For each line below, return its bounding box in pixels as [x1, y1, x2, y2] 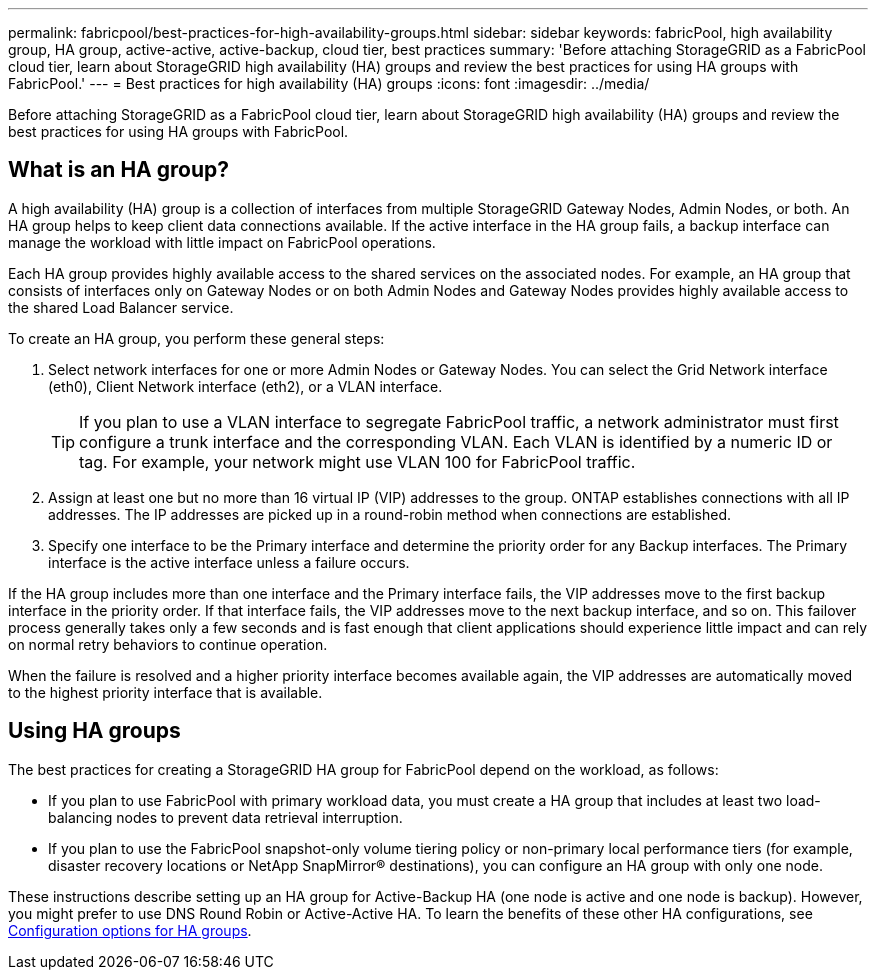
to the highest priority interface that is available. [8, 683, 323, 701]
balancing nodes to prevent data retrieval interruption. [48, 808, 403, 826]
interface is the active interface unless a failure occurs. [48, 553, 410, 571]
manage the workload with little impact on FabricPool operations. [8, 233, 436, 251]
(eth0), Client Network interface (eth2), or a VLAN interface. [48, 377, 443, 395]
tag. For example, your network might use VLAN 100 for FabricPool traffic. [79, 451, 636, 472]
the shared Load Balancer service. [8, 298, 234, 316]
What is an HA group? [8, 157, 229, 183]
